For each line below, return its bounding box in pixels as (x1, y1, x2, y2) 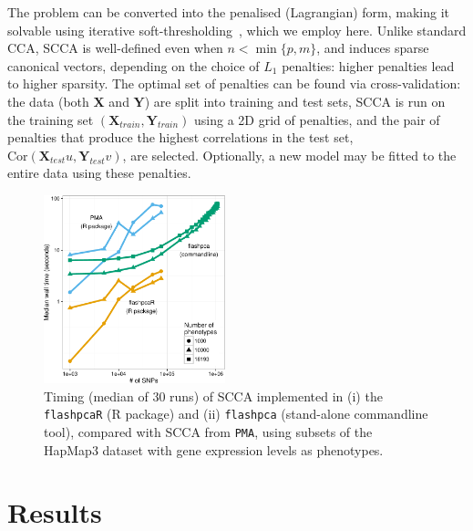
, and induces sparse (316, 38, 429, 57)
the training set (7, 109, 94, 129)
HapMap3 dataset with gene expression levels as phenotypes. (44, 440, 384, 459)
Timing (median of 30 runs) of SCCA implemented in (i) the (44, 386, 383, 405)
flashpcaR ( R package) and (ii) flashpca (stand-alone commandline (44, 404, 428, 423)
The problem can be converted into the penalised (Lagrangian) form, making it (7, 3, 450, 21)
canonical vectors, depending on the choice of (7, 56, 260, 75)
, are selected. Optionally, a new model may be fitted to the (122, 145, 457, 164)
